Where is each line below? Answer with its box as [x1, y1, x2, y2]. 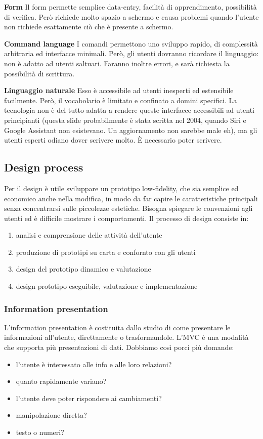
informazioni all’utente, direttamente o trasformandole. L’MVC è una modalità [4, 332, 249, 342]
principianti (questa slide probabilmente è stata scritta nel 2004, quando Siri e [4, 114, 246, 125]
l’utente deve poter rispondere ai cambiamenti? [16, 392, 162, 403]
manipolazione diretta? [16, 410, 87, 420]
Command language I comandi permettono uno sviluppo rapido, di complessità [4, 38, 258, 49]
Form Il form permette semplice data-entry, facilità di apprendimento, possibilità [4, 2, 257, 12]
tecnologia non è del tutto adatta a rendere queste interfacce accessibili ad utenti [4, 105, 254, 115]
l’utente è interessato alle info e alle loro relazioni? [16, 359, 172, 369]
